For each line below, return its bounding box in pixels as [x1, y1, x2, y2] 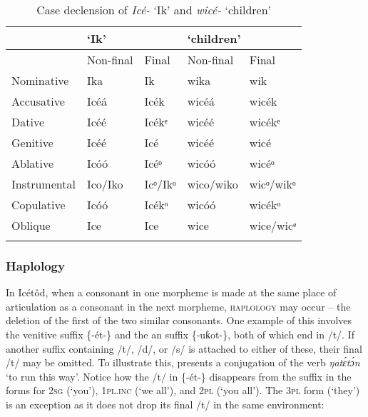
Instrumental [11, 176, 76, 192]
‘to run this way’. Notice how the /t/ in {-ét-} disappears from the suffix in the [6, 368, 352, 383]
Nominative [11, 72, 69, 89]
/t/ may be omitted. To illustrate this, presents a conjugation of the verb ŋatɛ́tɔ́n [6, 355, 360, 370]
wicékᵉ [249, 114, 280, 130]
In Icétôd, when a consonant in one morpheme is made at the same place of [6, 285, 337, 300]
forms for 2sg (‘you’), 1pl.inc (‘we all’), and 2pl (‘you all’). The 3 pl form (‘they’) [6, 383, 360, 398]
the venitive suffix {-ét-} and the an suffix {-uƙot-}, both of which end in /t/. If [6, 327, 354, 341]
